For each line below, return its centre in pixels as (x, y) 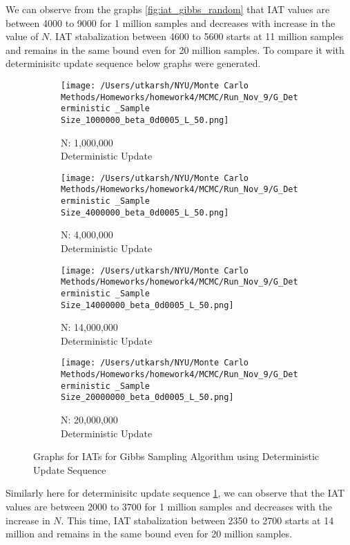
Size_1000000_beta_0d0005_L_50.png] (145, 120)
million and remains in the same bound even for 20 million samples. (149, 534)
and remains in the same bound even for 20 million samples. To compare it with (175, 49)
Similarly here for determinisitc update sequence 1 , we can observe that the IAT (175, 493)
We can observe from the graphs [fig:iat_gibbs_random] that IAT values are (168, 9)
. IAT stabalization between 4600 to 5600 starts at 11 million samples (196, 36)
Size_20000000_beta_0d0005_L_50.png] (147, 398)
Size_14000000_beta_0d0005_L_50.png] (147, 305)
